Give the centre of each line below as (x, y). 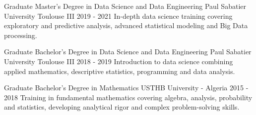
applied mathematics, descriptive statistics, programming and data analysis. (120, 71)
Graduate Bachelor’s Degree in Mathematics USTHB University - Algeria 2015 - (126, 88)
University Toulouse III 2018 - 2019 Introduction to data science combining (119, 61)
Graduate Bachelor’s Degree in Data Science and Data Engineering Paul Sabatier (128, 52)
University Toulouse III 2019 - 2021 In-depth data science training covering (118, 16)
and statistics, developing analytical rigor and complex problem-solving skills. (122, 107)
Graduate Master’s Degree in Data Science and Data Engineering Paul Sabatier (125, 6)
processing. (21, 35)
